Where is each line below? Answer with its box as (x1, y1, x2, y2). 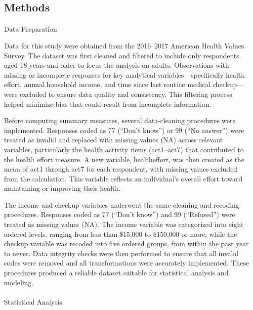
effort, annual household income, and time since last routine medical (4, 79, 211, 89)
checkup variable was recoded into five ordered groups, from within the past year (4, 238, 249, 249)
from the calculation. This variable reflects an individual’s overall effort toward (4, 173, 243, 183)
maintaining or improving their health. (4, 183, 121, 193)
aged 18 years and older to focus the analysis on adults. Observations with (4, 60, 229, 70)
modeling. (4, 277, 34, 287)
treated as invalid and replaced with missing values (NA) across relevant (4, 134, 223, 145)
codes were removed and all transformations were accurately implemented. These (4, 258, 249, 268)
